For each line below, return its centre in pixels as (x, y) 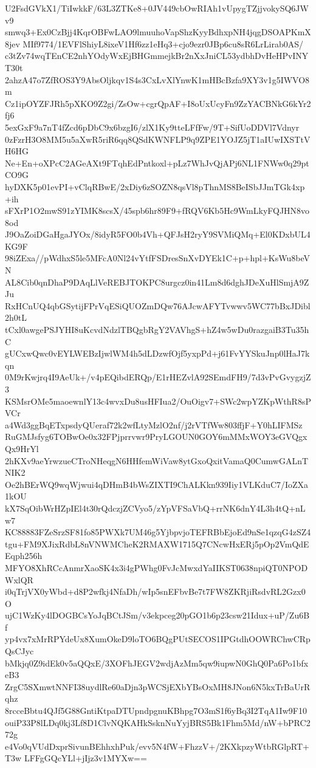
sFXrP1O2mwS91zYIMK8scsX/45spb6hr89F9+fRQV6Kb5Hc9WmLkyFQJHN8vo (157, 211)
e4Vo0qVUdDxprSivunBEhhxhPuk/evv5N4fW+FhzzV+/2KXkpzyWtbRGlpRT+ (157, 746)
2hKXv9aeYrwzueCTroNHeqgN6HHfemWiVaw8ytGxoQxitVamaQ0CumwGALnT (157, 460)
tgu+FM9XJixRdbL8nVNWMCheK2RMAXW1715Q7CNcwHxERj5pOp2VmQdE (157, 543)
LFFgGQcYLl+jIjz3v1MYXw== (85, 758)
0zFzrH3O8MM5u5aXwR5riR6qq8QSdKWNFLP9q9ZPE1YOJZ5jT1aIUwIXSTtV (158, 139)
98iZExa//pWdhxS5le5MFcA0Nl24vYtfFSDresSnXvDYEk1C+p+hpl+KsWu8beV (157, 258)
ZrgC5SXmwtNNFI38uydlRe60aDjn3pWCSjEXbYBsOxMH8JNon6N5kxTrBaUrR (158, 686)
